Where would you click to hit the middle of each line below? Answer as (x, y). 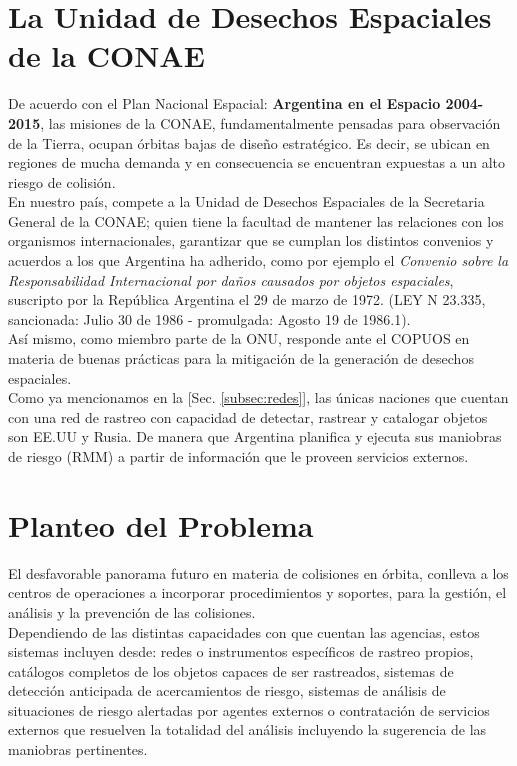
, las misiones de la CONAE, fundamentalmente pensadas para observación (270, 122)
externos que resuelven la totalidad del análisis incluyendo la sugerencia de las (247, 729)
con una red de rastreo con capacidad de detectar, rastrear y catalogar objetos (248, 416)
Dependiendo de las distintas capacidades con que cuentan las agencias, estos (244, 631)
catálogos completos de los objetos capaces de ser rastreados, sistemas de (231, 670)
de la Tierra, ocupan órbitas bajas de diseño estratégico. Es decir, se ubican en (249, 142)
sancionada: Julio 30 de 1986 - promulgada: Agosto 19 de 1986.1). (209, 318)
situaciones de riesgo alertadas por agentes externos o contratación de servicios (249, 709)
